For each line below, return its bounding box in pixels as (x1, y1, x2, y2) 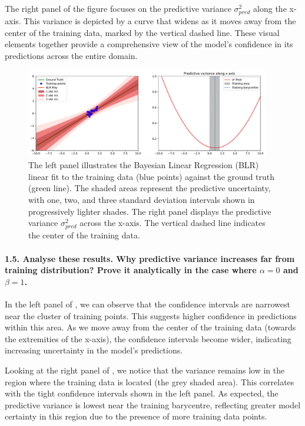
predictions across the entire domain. (5, 49, 138, 61)
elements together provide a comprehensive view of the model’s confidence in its (5, 38, 293, 50)
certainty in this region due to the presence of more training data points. (5, 410, 267, 422)
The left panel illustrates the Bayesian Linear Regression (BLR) (28, 159, 259, 171)
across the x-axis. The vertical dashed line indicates (79, 217, 266, 229)
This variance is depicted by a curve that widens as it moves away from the (24, 15, 296, 27)
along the (253, 2, 287, 14)
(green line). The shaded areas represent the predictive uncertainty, (28, 182, 271, 194)
